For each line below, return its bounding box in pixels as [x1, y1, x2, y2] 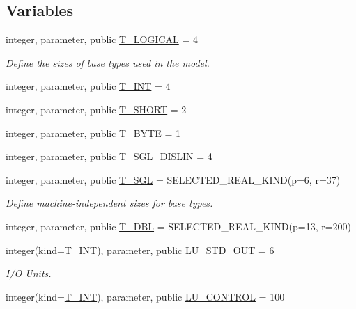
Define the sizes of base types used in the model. [6, 55, 210, 70]
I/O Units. [6, 266, 52, 280]
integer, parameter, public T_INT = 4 [6, 79, 171, 93]
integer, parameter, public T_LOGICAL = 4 [6, 32, 198, 47]
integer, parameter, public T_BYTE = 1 [6, 125, 180, 140]
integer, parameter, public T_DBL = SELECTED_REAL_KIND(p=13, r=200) [6, 219, 352, 233]
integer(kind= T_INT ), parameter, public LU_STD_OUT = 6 [6, 242, 274, 257]
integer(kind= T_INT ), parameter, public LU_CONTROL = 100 [6, 289, 285, 303]
